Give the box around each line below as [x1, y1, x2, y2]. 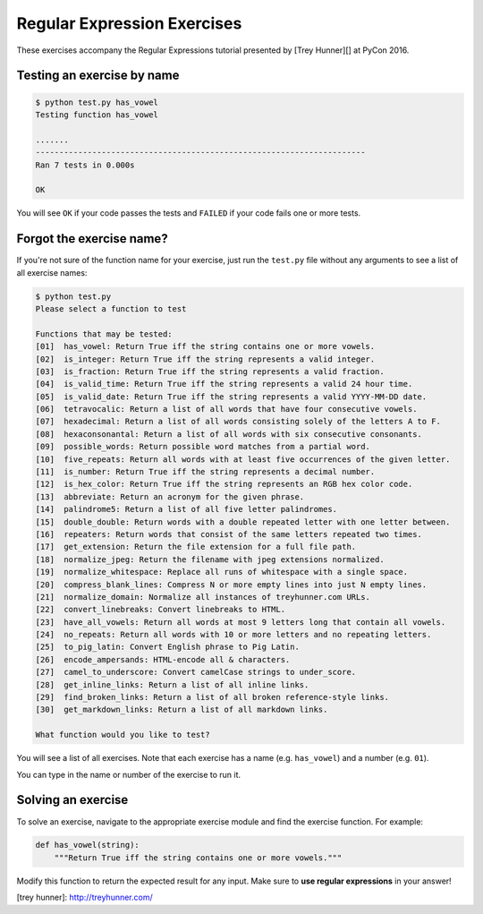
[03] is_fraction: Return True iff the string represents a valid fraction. [35, 366, 385, 376]
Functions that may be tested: [35, 329, 174, 339]
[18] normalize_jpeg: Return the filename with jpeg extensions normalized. [35, 554, 385, 564]
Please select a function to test [35, 303, 187, 313]
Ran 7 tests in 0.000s [35, 159, 135, 170]
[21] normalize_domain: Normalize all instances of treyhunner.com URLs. [35, 592, 371, 602]
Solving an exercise [16, 792, 129, 807]
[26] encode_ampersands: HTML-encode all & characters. [35, 654, 291, 664]
